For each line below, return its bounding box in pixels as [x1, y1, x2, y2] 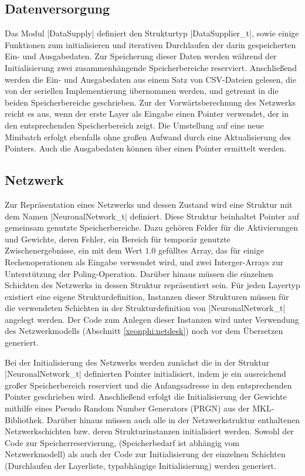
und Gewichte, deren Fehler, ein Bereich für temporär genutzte [5, 232, 231, 245]
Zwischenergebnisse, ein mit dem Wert [5, 244, 143, 256]
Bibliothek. [5, 413, 45, 426]
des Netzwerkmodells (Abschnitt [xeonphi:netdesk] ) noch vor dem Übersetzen [5, 325, 283, 337]
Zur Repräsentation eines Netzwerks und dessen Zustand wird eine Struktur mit [5, 198, 293, 210]
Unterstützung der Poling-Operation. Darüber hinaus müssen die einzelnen [5, 267, 273, 279]
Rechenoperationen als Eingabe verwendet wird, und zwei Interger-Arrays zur [5, 255, 284, 268]
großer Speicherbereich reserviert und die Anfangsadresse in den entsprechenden [5, 379, 292, 391]
